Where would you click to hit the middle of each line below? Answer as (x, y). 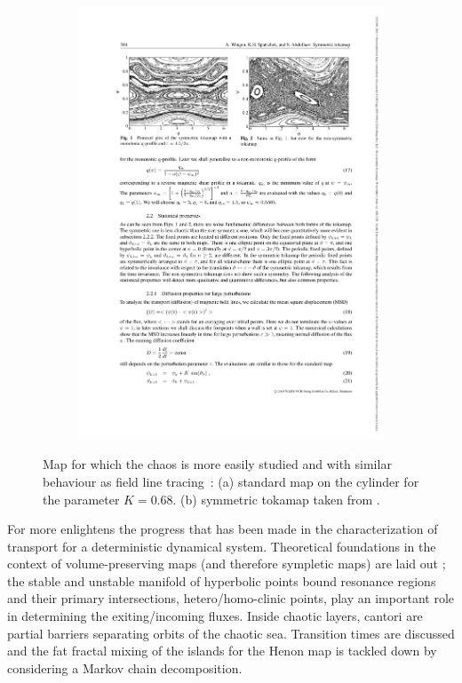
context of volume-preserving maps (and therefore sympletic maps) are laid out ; (227, 564)
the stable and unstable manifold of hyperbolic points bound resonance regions (222, 580)
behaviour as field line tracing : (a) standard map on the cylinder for (231, 481)
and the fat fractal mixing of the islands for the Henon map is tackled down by (222, 651)
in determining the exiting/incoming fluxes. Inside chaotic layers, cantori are (215, 616)
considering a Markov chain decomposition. (125, 667)
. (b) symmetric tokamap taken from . (276, 499)
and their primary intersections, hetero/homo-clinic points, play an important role (231, 598)
